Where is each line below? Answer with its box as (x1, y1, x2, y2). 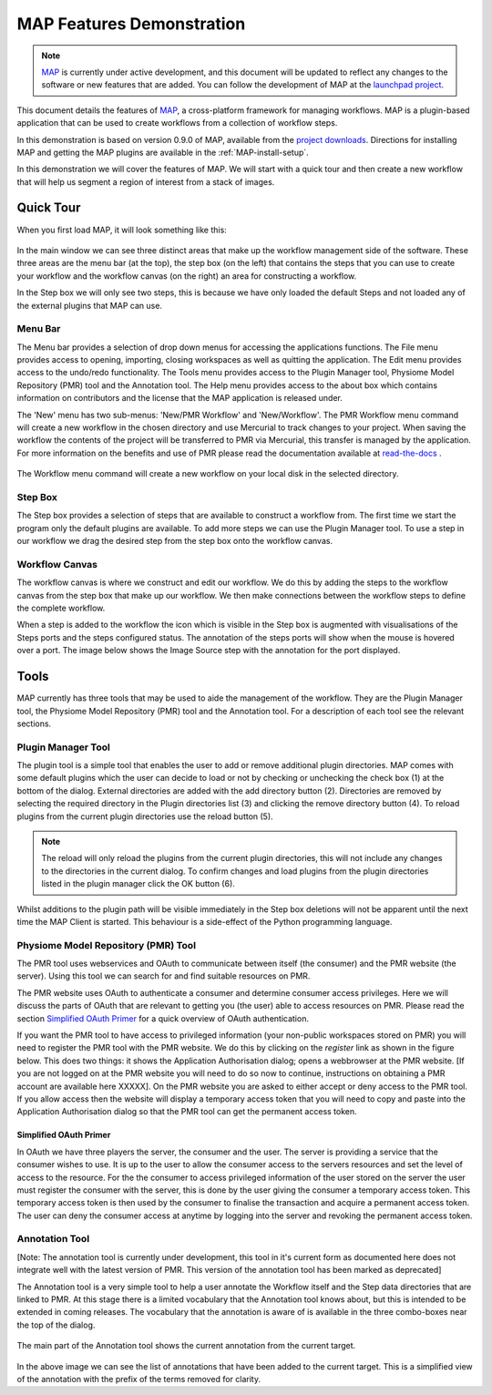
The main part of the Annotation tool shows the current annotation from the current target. (16, 1340, 356, 1351)
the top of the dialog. (16, 1319, 96, 1330)
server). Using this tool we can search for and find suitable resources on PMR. (16, 970, 311, 981)
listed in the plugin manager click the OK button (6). (41, 878, 236, 889)
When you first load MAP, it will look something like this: (16, 224, 227, 235)
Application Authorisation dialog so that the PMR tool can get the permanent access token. (16, 1106, 357, 1117)
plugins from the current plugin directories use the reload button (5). (16, 811, 273, 822)
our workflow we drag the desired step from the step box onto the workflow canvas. (16, 536, 333, 547)
